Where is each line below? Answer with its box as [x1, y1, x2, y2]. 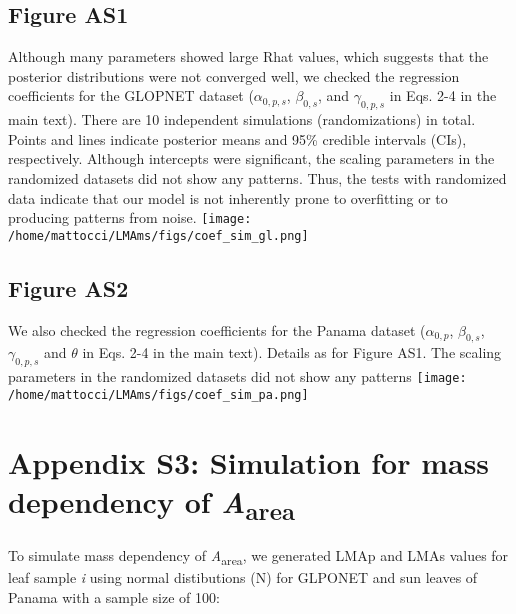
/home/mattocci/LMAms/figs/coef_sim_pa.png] [8, 387, 309, 402]
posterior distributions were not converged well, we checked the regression [8, 65, 460, 86]
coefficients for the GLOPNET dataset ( [8, 85, 254, 106]
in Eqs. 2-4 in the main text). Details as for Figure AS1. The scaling [82, 342, 502, 363]
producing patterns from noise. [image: [8, 207, 252, 228]
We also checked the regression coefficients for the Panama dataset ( [8, 319, 426, 340]
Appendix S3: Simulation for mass [8, 441, 490, 482]
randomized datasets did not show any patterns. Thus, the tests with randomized [8, 167, 507, 188]
